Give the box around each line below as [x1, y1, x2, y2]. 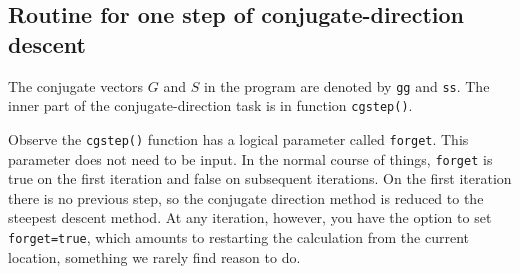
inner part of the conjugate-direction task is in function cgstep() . [8, 95, 413, 116]
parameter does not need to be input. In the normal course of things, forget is [8, 148, 493, 169]
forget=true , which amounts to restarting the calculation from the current [8, 227, 469, 247]
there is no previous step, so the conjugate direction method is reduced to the [8, 187, 484, 208]
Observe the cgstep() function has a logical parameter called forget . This [8, 128, 469, 149]
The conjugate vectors [8, 75, 144, 96]
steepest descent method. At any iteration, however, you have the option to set [8, 207, 492, 228]
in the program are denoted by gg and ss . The [203, 75, 490, 96]
